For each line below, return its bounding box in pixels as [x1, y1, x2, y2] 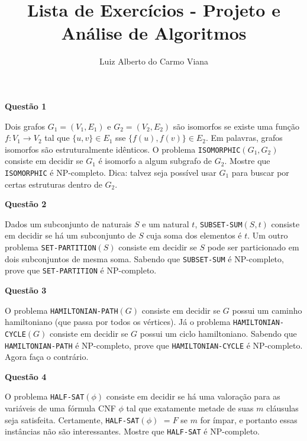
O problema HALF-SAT [5, 390, 85, 403]
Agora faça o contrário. [5, 350, 89, 363]
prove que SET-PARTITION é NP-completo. [5, 264, 157, 276]
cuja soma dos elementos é [146, 229, 242, 242]
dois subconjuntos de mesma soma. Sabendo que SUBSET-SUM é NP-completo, [5, 252, 284, 265]
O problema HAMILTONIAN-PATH [5, 304, 118, 316]
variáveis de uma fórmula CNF [5, 402, 116, 414]
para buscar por [231, 166, 289, 178]
